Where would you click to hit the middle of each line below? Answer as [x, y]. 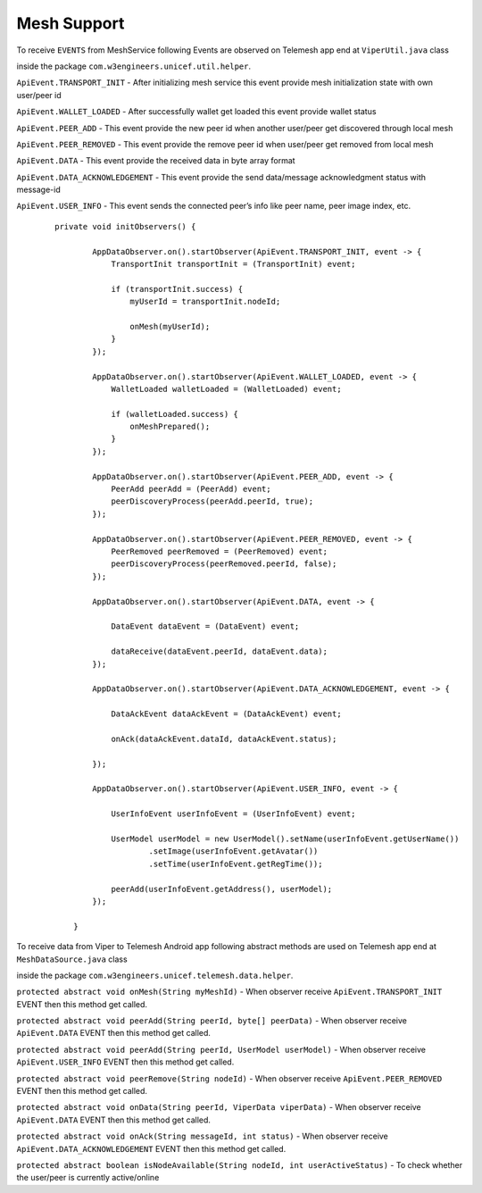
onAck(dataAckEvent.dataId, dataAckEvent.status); [224, 738]
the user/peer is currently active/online [88, 1178]
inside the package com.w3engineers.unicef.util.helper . [134, 66]
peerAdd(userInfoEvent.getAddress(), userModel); [222, 889]
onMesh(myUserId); [170, 326]
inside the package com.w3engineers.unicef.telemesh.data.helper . [155, 975]
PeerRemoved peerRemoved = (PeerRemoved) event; [219, 551]
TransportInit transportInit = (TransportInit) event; [233, 264]
